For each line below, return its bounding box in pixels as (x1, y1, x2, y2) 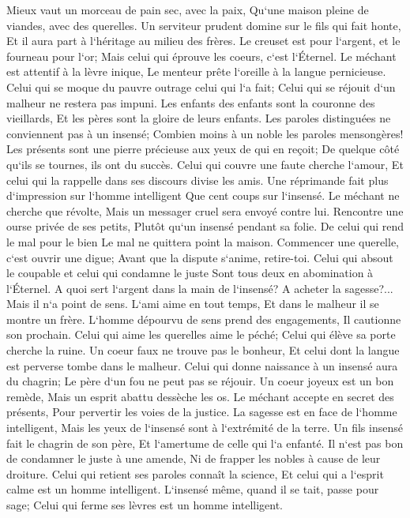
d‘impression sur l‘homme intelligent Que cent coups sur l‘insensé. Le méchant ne (6, 187, 400, 204)
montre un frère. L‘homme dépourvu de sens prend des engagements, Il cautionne (6, 310, 401, 327)
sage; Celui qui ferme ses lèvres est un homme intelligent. (6, 497, 284, 512)
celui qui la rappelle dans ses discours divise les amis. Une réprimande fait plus (6, 171, 389, 188)
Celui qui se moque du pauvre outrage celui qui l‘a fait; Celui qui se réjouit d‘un (6, 78, 396, 95)
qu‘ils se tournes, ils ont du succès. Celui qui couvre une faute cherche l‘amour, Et (6, 156, 404, 172)
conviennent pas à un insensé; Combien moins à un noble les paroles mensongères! (6, 125, 404, 141)
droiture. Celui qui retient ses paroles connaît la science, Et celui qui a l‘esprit (6, 465, 384, 482)
